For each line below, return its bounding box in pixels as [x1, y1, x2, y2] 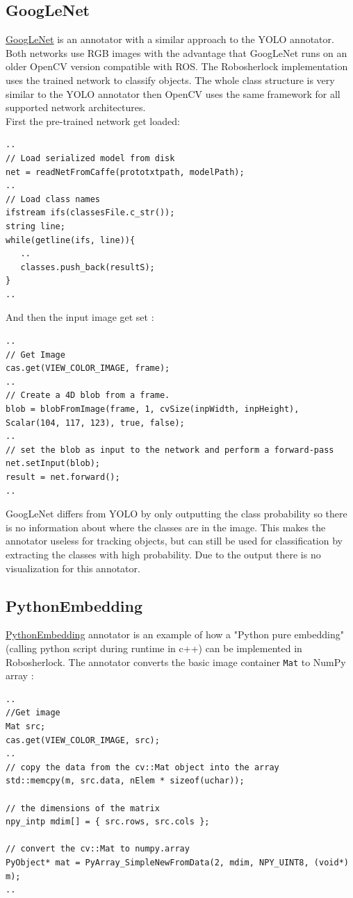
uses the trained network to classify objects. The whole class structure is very [6, 72, 335, 87]
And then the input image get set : [6, 310, 154, 324]
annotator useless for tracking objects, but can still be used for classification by [6, 533, 343, 548]
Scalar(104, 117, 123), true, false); [6, 417, 185, 428]
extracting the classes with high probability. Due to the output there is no [6, 547, 321, 561]
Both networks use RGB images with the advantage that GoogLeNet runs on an [6, 45, 347, 60]
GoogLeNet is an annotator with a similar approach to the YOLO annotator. [6, 32, 334, 47]
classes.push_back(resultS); [20, 262, 155, 272]
